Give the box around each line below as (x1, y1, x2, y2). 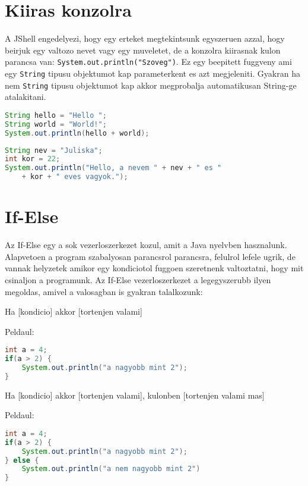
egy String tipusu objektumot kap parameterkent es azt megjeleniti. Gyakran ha (5, 67, 300, 79)
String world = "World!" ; (5, 120, 107, 128)
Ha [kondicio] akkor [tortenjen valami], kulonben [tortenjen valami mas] (5, 388, 265, 401)
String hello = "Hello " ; (5, 111, 107, 120)
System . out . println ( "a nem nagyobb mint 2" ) (21, 465, 201, 474)
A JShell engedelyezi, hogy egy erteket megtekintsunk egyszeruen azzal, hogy (5, 32, 285, 45)
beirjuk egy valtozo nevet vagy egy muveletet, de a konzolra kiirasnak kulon (5, 43, 281, 56)
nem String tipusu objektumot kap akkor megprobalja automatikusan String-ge (5, 79, 297, 91)
